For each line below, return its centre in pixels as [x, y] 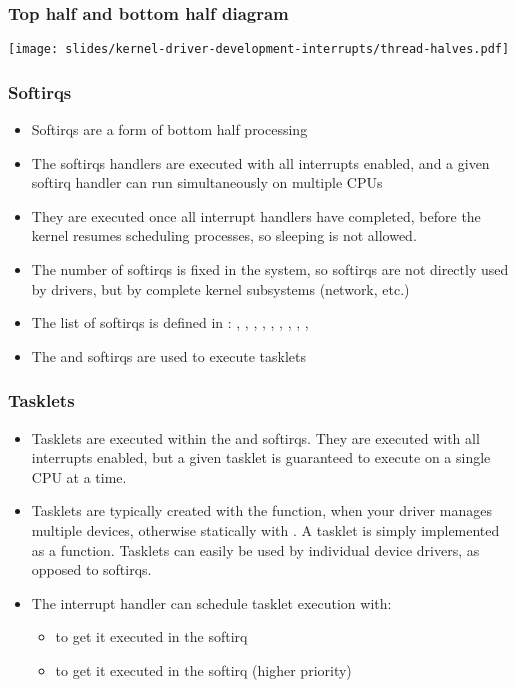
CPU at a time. [79, 476]
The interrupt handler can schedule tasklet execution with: [211, 602]
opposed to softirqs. [91, 569]
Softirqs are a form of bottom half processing [169, 129]
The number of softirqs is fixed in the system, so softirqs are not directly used [270, 269]
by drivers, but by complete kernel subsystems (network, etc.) [220, 288]
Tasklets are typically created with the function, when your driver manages [261, 510]
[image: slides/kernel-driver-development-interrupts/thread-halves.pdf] [259, 49]
